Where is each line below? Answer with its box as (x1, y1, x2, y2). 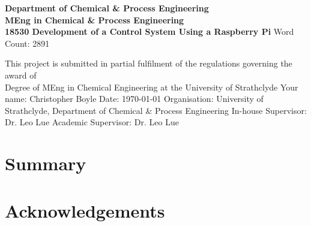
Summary (5, 151, 86, 176)
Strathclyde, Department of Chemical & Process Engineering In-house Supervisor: (5, 104, 307, 116)
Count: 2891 (5, 37, 50, 49)
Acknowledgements (5, 198, 165, 222)
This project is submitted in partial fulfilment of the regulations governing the (5, 57, 292, 70)
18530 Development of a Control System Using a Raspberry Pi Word (5, 25, 294, 38)
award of (5, 68, 37, 81)
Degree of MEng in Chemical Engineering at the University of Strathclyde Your (5, 80, 298, 93)
